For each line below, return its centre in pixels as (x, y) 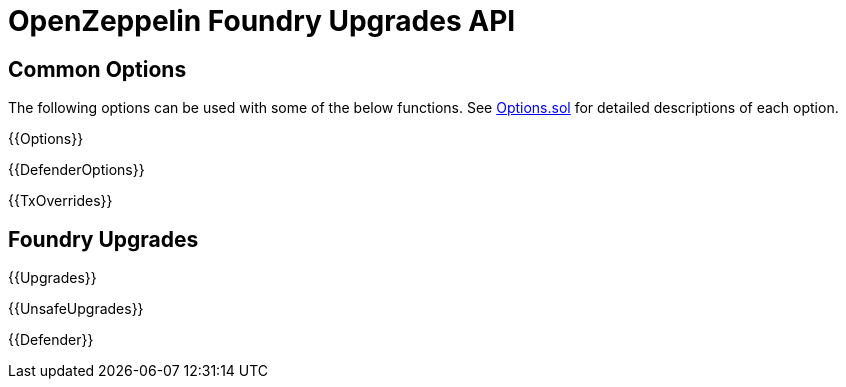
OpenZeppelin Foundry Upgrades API (262, 21)
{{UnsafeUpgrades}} (76, 309)
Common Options (97, 69)
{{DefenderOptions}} (76, 170)
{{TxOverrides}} (60, 201)
